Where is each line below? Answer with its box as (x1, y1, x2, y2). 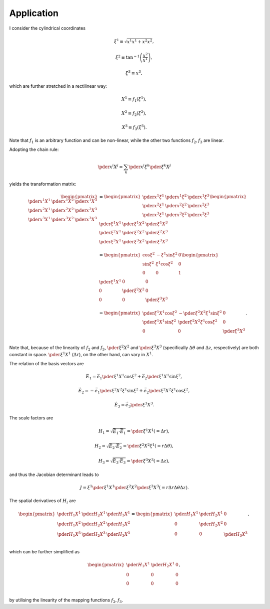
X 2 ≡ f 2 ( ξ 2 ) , (121, 109, 147, 117)
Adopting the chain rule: (9, 146, 59, 153)
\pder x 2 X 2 (51, 206, 74, 213)
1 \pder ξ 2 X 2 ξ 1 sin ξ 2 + (97, 387, 143, 395)
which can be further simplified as (9, 548, 80, 554)
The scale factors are (9, 415, 53, 421)
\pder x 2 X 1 (27, 206, 51, 213)
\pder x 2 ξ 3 (187, 202, 209, 208)
